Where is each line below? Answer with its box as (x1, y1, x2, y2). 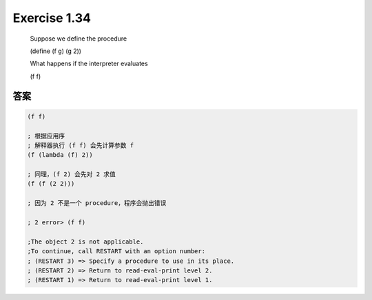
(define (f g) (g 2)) (30, 47, 82, 55)
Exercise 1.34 (12, 10, 91, 25)
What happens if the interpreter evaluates (30, 59, 148, 68)
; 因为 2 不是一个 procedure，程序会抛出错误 (27, 200, 167, 207)
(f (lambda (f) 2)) (27, 151, 93, 159)
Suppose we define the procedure (30, 34, 127, 43)
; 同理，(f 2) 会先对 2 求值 (27, 171, 116, 178)
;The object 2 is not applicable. (27, 237, 144, 246)
